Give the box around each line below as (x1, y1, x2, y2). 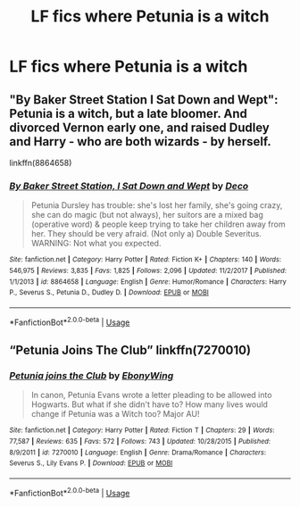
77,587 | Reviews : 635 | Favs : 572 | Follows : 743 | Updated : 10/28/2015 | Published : (9, 436, 271, 445)
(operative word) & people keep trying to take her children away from (30, 219, 286, 229)
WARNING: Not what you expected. (30, 238, 162, 249)
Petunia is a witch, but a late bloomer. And (9, 105, 247, 121)
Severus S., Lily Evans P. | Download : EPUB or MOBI (9, 459, 173, 468)
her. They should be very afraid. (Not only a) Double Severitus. (30, 229, 262, 239)
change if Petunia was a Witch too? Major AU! (30, 409, 200, 420)
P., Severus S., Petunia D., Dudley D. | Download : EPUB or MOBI (9, 288, 210, 297)
